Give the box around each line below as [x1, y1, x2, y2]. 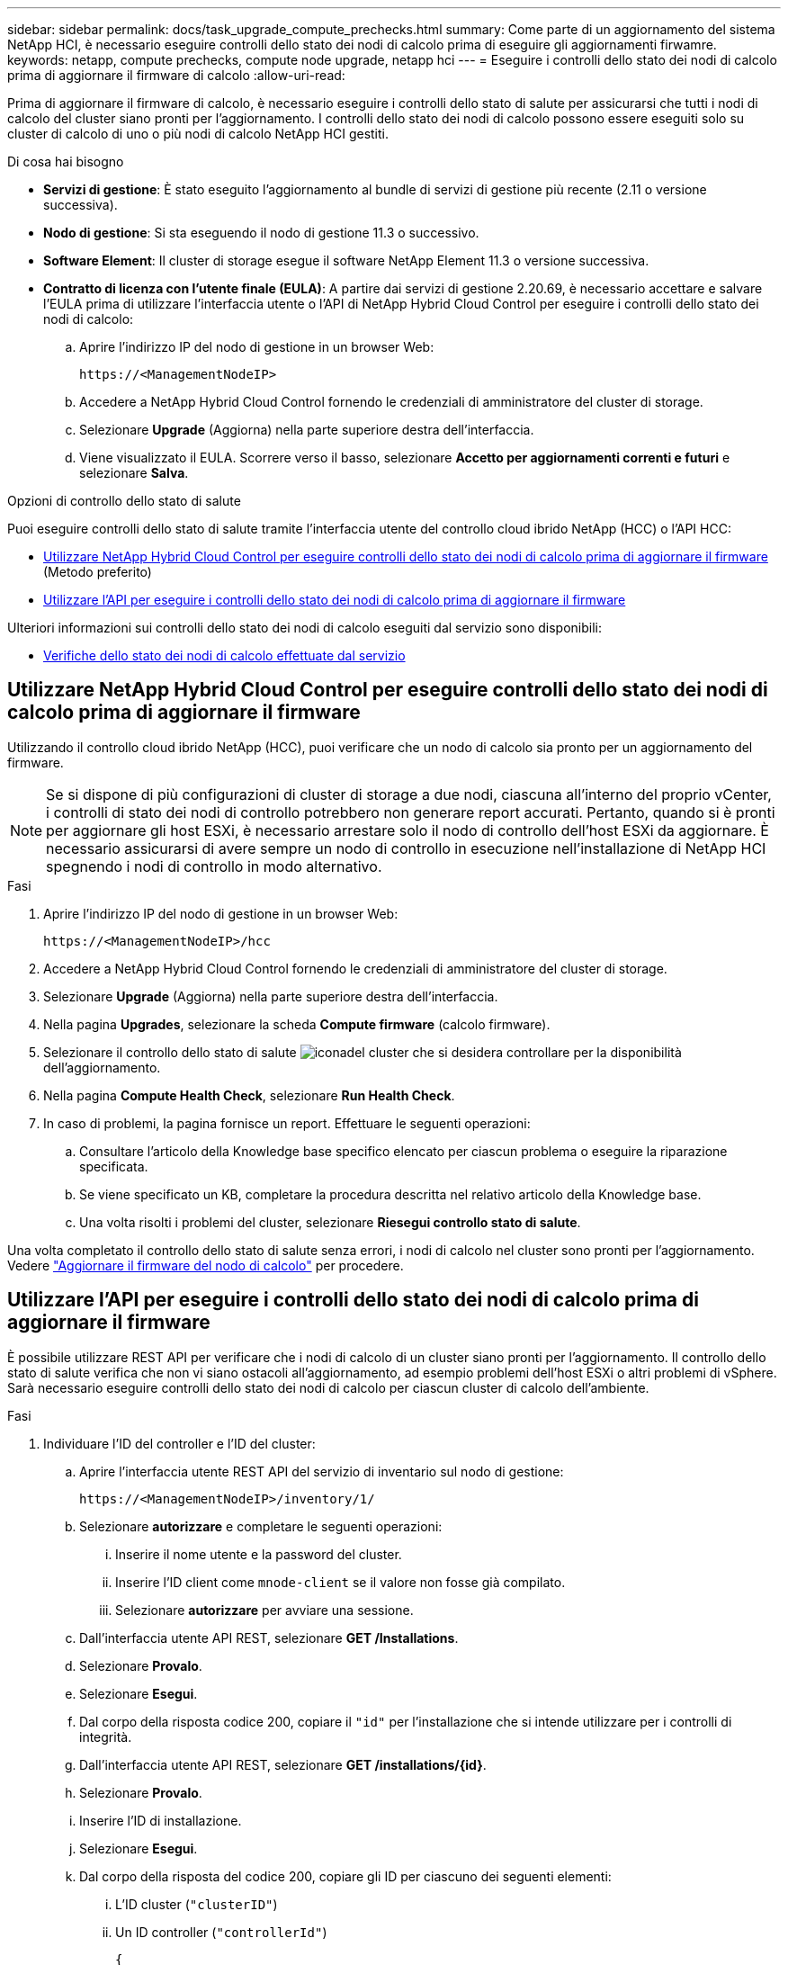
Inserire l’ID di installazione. [79, 1812, 242, 1828]
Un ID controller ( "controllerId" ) [115, 1924, 327, 1940]
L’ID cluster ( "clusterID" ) [115, 1896, 278, 1912]
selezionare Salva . [79, 465, 189, 480]
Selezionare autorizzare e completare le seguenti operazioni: [79, 1518, 443, 1534]
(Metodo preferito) [43, 564, 152, 579]
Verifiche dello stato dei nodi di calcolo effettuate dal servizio [43, 648, 406, 663]
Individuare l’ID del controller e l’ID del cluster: [43, 1435, 316, 1451]
